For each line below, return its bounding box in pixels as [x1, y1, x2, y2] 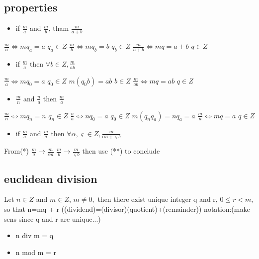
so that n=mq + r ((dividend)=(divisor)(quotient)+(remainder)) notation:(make [4, 203, 250, 214]
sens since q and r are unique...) [4, 213, 101, 224]
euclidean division [4, 171, 97, 186]
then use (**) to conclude [82, 146, 160, 156]
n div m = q [15, 230, 54, 241]
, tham [48, 23, 69, 33]
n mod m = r [15, 247, 57, 257]
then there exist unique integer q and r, [97, 194, 218, 204]
